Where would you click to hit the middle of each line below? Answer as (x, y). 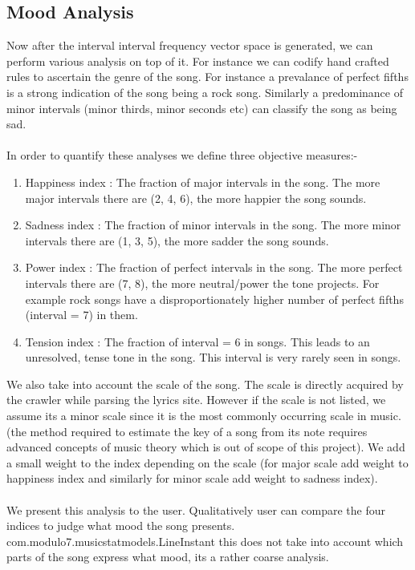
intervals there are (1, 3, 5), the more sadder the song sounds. (177, 240)
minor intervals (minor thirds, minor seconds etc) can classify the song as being (202, 108)
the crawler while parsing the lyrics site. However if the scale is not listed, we (196, 400)
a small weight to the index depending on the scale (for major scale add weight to (207, 462)
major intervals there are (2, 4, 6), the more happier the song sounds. (196, 198)
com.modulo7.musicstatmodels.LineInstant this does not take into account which (205, 541)
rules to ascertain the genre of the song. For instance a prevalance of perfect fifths (207, 77)
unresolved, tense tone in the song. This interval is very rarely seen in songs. (213, 357)
